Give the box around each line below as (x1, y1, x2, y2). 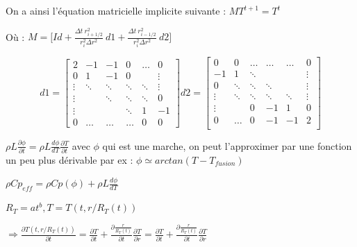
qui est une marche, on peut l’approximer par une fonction (102, 138, 352, 153)
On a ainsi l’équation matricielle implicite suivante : (6, 3, 226, 17)
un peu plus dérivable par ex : (6, 152, 133, 167)
